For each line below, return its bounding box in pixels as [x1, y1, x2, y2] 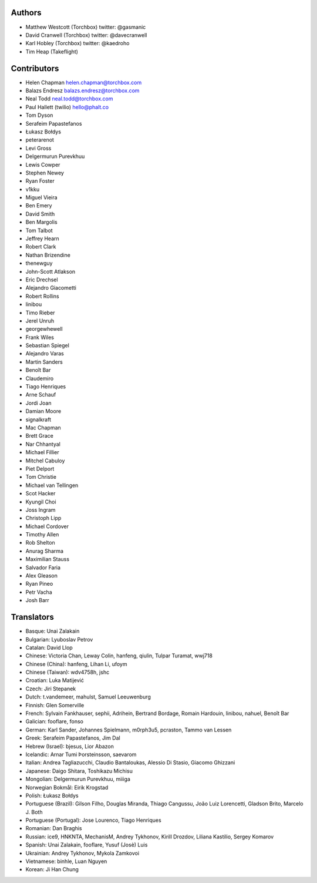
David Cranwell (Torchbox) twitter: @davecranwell [25, 31, 147, 38]
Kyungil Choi [25, 498, 56, 505]
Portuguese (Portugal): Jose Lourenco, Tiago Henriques [25, 817, 161, 824]
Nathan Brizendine [25, 251, 70, 258]
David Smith [25, 210, 55, 217]
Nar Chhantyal [25, 441, 61, 448]
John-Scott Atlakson [25, 268, 76, 275]
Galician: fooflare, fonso [25, 718, 83, 725]
